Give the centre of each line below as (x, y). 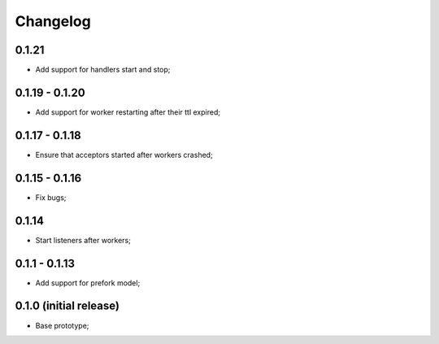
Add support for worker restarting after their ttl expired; (128, 112)
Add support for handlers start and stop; (103, 70)
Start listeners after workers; (83, 240)
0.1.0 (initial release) (67, 306)
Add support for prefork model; (88, 283)
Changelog (53, 21)
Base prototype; (62, 325)
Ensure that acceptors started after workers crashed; (124, 155)
